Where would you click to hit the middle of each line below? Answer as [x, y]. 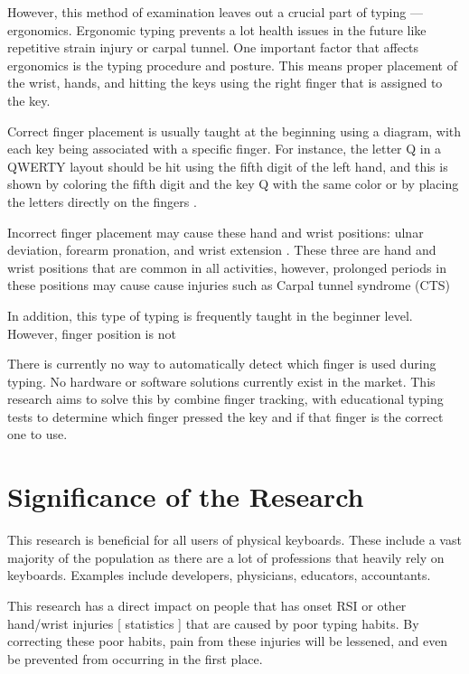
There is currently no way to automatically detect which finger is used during [222, 364]
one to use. [38, 434]
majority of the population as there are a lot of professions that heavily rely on [226, 557]
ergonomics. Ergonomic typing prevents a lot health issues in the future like [217, 29]
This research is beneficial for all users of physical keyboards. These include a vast [234, 540]
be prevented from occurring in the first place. [135, 658]
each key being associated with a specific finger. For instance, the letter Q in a [225, 149]
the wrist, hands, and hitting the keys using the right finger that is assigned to [225, 83]
